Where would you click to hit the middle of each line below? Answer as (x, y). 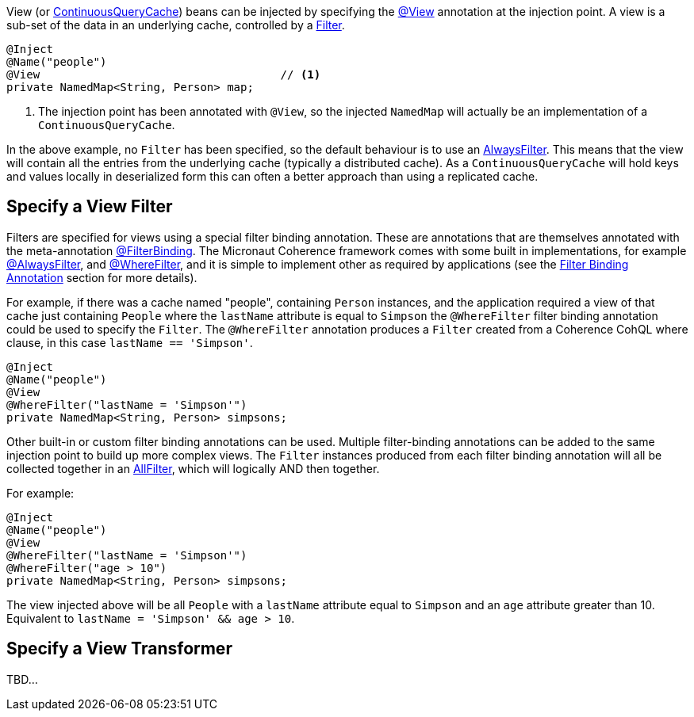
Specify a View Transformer (119, 649)
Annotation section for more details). (102, 277)
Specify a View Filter (90, 207)
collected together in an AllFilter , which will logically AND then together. (193, 468)
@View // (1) (164, 74)
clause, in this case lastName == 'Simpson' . (130, 342)
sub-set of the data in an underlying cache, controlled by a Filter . (176, 25)
